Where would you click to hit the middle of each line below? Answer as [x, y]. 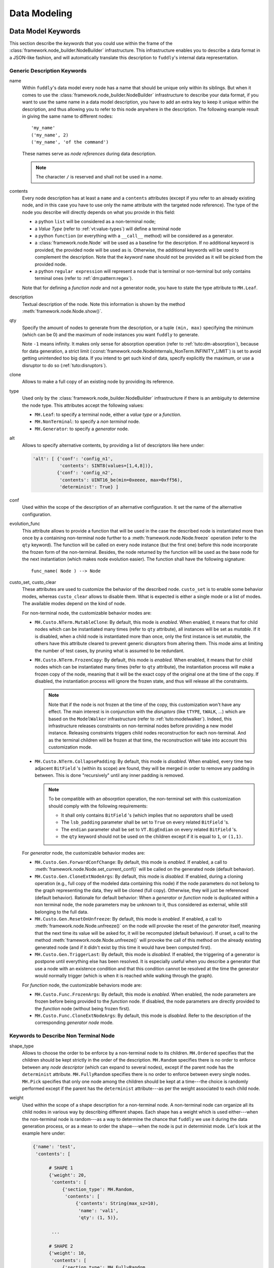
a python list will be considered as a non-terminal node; [95, 222]
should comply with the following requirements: [98, 806]
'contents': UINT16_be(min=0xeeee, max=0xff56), [121, 480]
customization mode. [70, 747]
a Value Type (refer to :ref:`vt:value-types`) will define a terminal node [108, 229]
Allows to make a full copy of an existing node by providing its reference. [98, 382]
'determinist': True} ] [89, 487]
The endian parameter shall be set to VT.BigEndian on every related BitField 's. [149, 829]
